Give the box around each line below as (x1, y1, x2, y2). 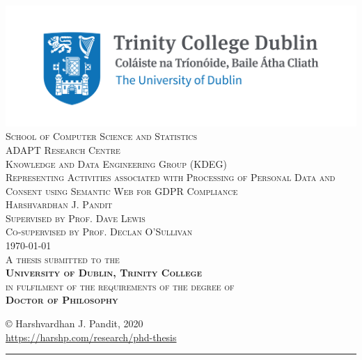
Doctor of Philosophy (6, 292, 118, 307)
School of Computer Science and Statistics (6, 129, 198, 143)
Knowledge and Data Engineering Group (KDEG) (6, 156, 227, 171)
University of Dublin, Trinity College (6, 265, 203, 280)
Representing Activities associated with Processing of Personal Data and (6, 170, 336, 185)
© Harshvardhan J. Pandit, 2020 (6, 316, 143, 331)
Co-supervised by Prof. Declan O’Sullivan (6, 224, 193, 239)
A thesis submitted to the (6, 251, 120, 266)
